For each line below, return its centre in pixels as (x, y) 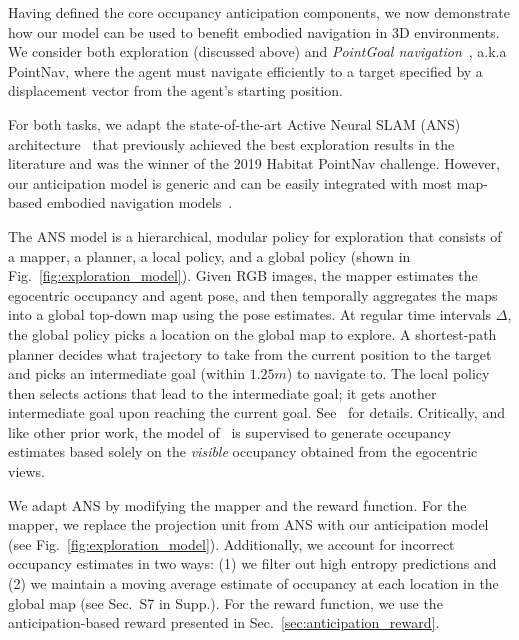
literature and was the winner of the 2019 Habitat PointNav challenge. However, (254, 163)
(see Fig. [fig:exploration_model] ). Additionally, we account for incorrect (231, 543)
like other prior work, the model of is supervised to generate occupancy (230, 431)
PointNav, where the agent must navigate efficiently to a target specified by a (245, 70)
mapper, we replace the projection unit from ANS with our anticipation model (248, 524)
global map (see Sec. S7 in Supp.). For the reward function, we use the (225, 602)
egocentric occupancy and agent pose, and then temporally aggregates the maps (253, 294)
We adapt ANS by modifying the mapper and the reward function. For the (237, 504)
